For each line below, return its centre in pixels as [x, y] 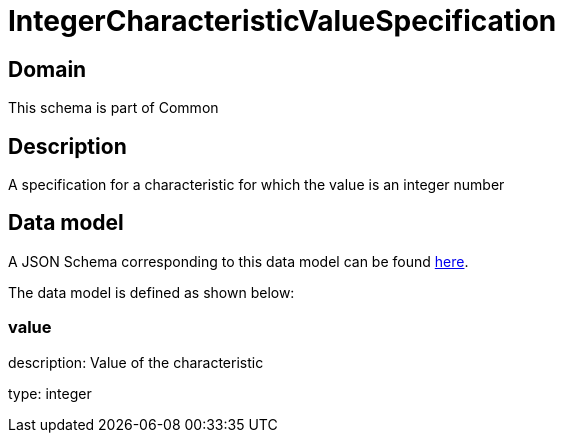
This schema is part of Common [113, 108]
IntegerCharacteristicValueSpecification [282, 21]
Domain [47, 69]
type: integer [50, 393]
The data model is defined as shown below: [151, 292]
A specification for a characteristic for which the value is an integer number [256, 185]
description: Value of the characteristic [136, 362]
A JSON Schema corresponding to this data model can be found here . [238, 261]
